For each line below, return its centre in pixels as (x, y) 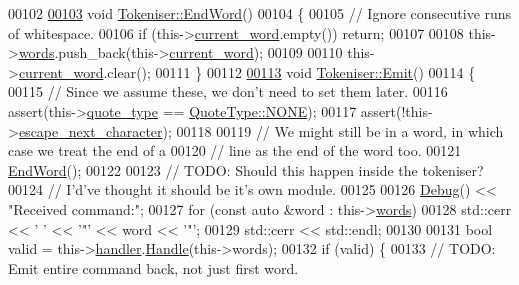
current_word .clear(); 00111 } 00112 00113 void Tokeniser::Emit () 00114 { (247, 71)
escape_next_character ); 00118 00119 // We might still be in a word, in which (261, 130)
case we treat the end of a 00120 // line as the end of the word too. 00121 (235, 150)
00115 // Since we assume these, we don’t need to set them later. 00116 (228, 91)
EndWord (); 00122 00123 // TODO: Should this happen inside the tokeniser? (246, 169)
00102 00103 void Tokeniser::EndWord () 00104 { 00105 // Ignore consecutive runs (260, 13)
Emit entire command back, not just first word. (153, 267)
